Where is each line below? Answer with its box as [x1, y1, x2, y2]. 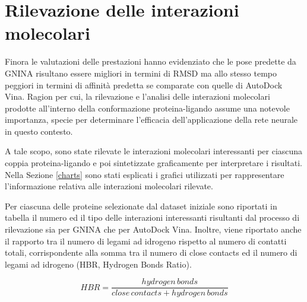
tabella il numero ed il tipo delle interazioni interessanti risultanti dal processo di [5, 211, 300, 224]
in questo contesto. [5, 125, 73, 137]
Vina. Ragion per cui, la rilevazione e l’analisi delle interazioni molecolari [5, 90, 270, 103]
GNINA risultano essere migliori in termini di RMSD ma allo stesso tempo [5, 66, 277, 79]
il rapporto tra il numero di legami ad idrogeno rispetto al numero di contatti [5, 234, 287, 247]
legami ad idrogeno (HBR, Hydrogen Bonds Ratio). [5, 258, 192, 270]
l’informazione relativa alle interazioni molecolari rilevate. [5, 180, 213, 192]
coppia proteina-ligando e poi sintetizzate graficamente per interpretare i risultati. [5, 157, 302, 169]
